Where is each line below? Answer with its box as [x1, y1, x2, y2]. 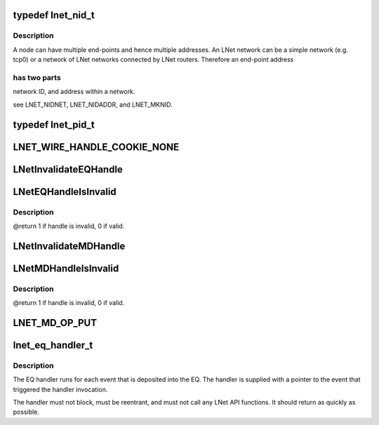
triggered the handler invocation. [13, 385, 108, 393]
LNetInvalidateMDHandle [13, 240, 126, 252]
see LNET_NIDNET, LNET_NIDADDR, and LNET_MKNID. [13, 100, 173, 109]
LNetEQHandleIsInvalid [13, 186, 117, 198]
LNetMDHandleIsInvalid [13, 262, 119, 274]
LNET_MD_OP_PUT [13, 316, 98, 329]
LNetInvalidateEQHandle [13, 163, 123, 175]
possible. [13, 407, 40, 417]
